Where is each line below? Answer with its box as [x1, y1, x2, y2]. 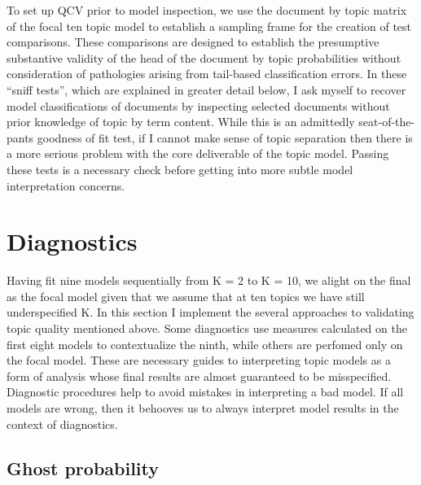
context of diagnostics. [7, 415, 118, 432]
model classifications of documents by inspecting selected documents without [7, 97, 390, 114]
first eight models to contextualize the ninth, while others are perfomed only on [7, 335, 403, 352]
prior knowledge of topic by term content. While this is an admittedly [7, 113, 355, 130]
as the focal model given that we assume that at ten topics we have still [7, 287, 365, 304]
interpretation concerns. [7, 177, 125, 194]
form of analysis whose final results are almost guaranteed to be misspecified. [7, 367, 392, 384]
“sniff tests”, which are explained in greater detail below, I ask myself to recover [7, 81, 406, 98]
